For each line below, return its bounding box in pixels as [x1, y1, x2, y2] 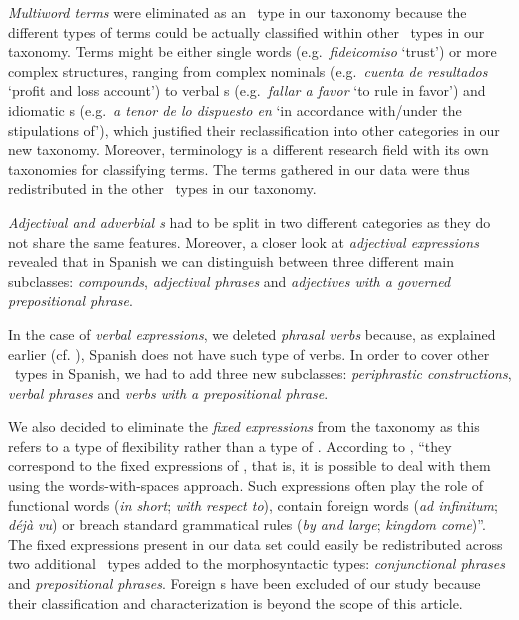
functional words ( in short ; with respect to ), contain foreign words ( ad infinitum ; [8, 494, 498, 515]
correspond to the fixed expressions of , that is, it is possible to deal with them [8, 455, 491, 476]
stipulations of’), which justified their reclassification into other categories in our [8, 119, 500, 140]
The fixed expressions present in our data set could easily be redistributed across [8, 533, 503, 554]
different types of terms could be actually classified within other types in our [8, 21, 485, 42]
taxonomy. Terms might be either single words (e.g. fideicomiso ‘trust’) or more [8, 41, 497, 62]
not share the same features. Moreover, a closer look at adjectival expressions [8, 231, 479, 252]
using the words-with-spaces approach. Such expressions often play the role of [8, 475, 484, 496]
